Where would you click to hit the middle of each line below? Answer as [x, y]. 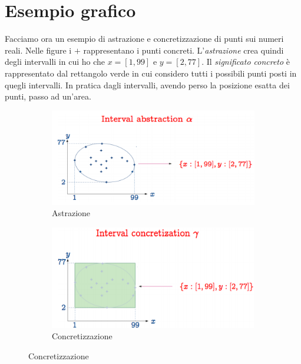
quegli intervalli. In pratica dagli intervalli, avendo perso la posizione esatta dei [147, 85]
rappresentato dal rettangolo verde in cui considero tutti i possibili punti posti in [151, 73]
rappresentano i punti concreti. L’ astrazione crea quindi [183, 50]
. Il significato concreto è [246, 62]
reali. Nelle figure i [38, 50]
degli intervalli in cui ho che [55, 62]
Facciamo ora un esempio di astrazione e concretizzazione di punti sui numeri [144, 39]
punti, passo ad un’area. [48, 96]
